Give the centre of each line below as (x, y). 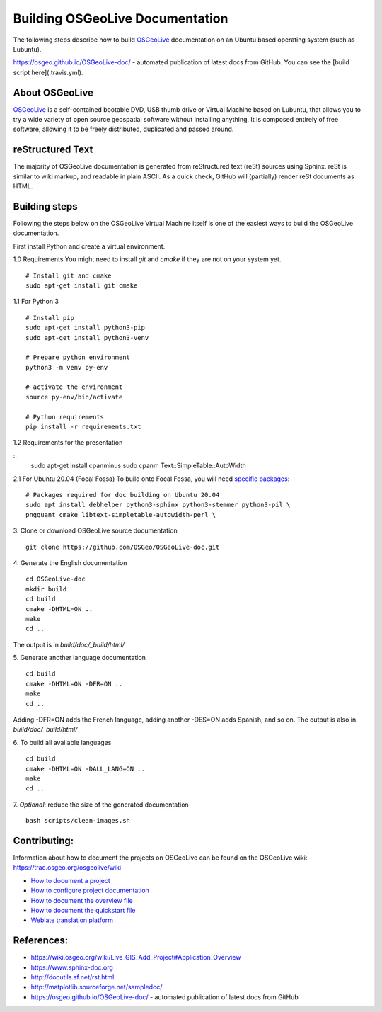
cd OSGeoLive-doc (56, 579)
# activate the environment (74, 387)
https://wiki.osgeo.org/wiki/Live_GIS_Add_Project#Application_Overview (136, 957)
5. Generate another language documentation (80, 658)
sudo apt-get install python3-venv (87, 337)
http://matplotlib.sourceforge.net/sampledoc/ (97, 987)
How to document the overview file (82, 900)
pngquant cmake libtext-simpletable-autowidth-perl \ (121, 514)
